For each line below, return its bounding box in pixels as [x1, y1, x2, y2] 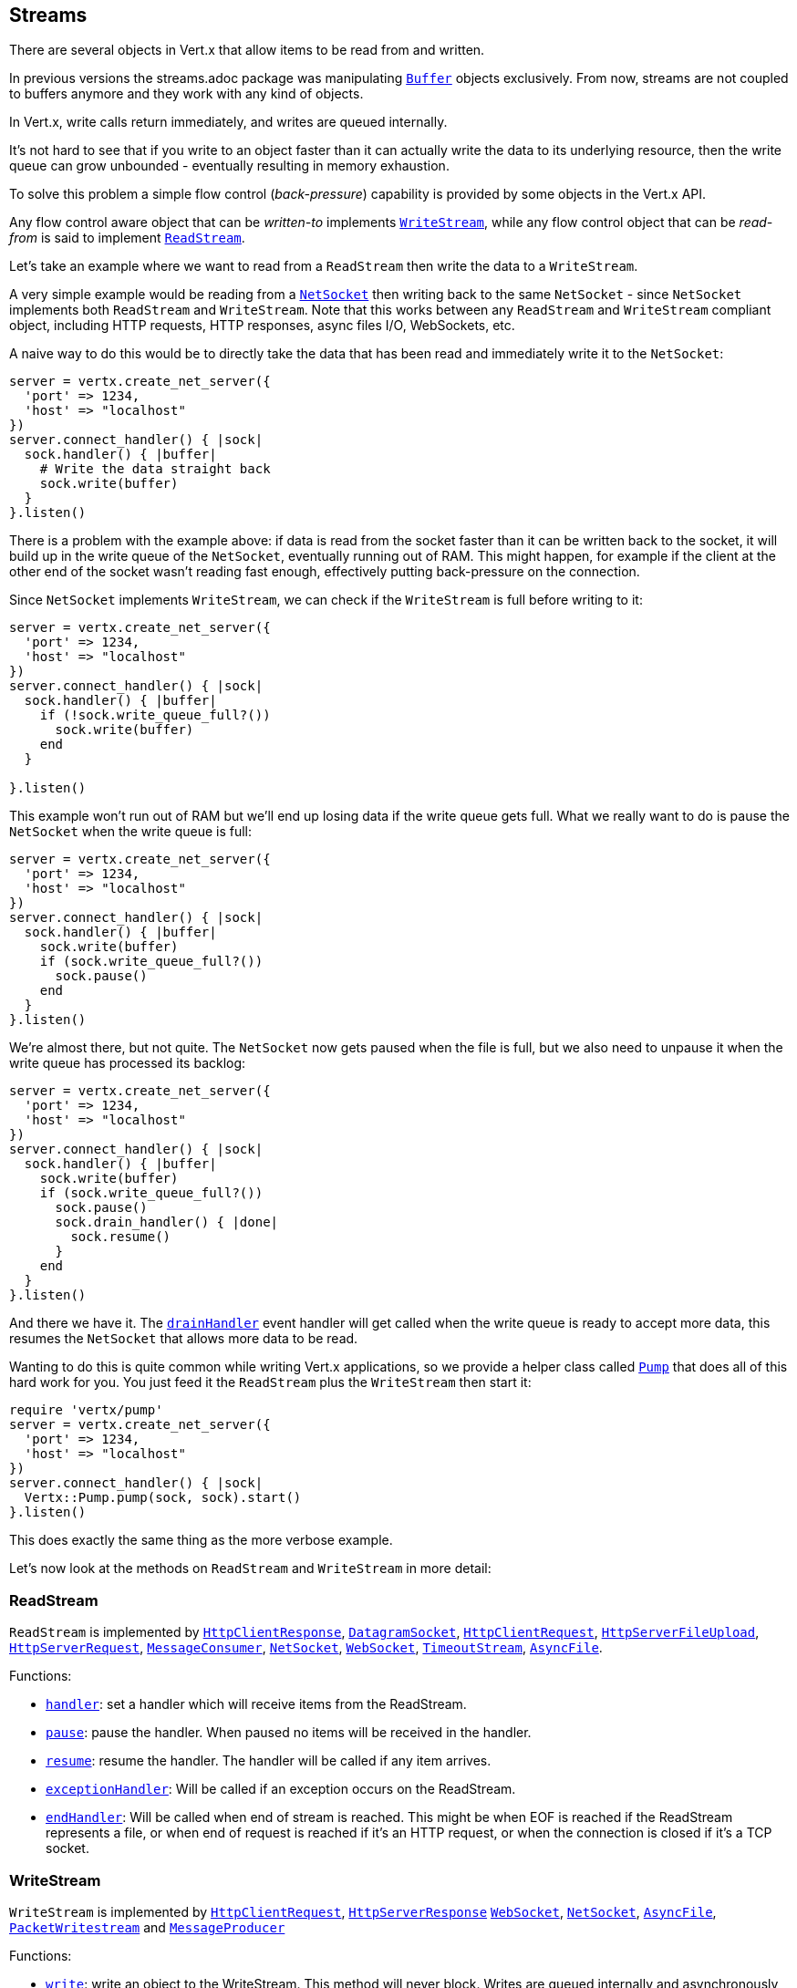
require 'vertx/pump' [9, 1403, 163, 1418]
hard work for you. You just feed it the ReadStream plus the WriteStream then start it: [9, 1374, 532, 1391]
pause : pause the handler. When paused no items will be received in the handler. [46, 1724, 532, 1741]
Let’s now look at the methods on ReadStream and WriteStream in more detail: [9, 1560, 492, 1577]
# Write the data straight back [39, 461, 271, 477]
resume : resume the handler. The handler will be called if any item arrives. [46, 1753, 492, 1769]
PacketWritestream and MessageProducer [9, 1919, 285, 1935]
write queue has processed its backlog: [9, 1055, 246, 1072]
